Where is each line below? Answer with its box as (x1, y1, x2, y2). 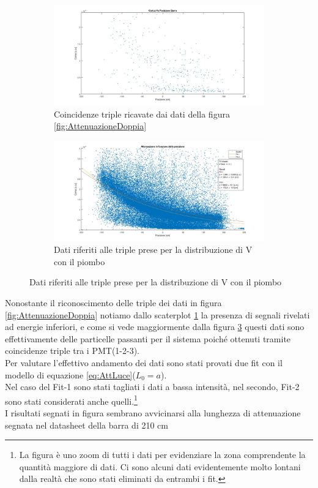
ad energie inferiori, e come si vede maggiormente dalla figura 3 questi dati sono (5, 320, 305, 333)
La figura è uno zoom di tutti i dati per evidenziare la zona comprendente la (19, 448, 306, 461)
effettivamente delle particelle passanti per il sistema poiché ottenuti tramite (5, 332, 291, 345)
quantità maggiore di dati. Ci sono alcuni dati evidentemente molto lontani (19, 460, 301, 473)
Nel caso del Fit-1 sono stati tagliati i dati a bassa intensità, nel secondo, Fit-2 (5, 380, 300, 393)
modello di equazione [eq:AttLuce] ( (5, 368, 136, 381)
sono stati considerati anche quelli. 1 (5, 392, 138, 407)
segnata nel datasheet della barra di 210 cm (5, 418, 168, 431)
